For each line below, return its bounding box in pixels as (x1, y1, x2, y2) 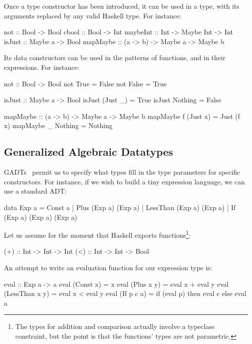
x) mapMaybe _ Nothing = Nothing (4, 120, 113, 131)
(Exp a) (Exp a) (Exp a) (4, 212, 78, 222)
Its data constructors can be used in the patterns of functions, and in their (4, 52, 226, 63)
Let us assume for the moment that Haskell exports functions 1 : (4, 229, 191, 240)
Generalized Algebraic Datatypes (4, 144, 173, 159)
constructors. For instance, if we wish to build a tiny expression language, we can (4, 176, 245, 186)
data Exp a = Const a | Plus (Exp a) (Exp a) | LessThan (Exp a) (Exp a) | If (4, 202, 236, 212)
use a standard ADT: (4, 186, 67, 196)
